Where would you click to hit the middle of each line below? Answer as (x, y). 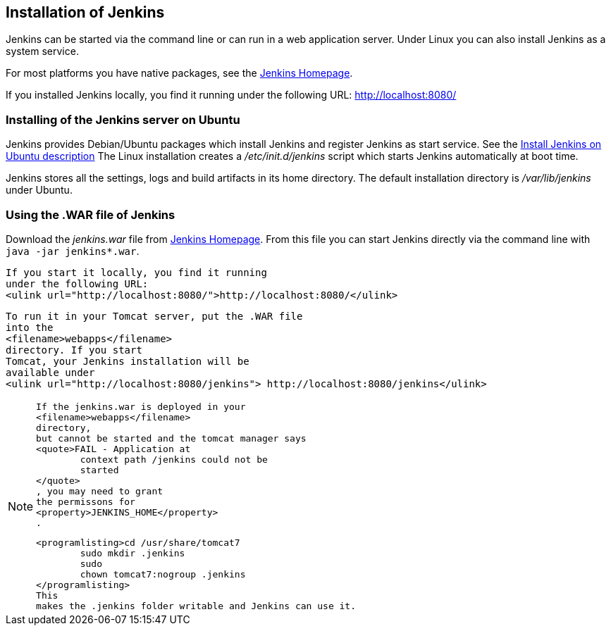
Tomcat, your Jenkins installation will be (128, 361)
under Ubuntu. (39, 190)
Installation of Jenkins (85, 12)
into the (30, 327)
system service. (42, 51)
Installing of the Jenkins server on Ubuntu (123, 119)
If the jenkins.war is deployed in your (141, 406)
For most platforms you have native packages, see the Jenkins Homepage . (179, 73)
